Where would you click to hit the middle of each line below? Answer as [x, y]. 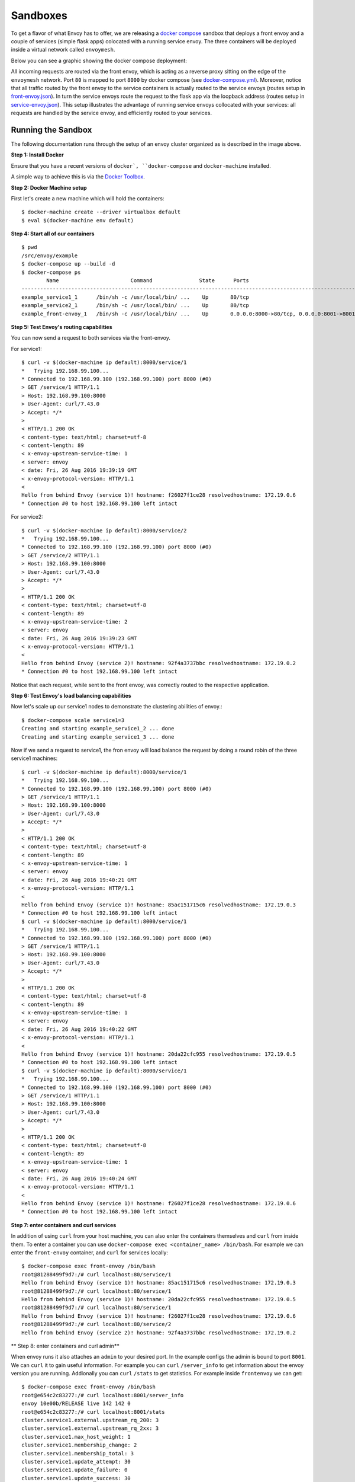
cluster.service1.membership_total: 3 [78, 1453]
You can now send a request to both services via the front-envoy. [91, 338]
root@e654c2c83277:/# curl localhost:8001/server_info [103, 1395]
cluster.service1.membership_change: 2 [79, 1445]
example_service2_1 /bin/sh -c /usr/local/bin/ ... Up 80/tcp [135, 306]
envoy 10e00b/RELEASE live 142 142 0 [76, 1404]
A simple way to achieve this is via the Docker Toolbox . [78, 177]
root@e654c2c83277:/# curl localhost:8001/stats [93, 1412]
